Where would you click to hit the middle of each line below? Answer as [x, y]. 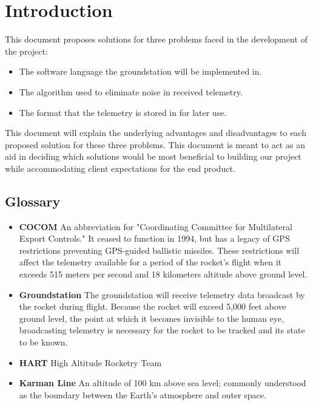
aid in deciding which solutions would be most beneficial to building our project [153, 156]
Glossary [33, 201]
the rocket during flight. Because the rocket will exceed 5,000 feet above [153, 306]
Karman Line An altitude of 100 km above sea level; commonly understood [163, 383]
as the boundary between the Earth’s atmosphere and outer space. [143, 394]
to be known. [43, 342]
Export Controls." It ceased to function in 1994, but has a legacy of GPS [154, 238]
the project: [26, 51]
